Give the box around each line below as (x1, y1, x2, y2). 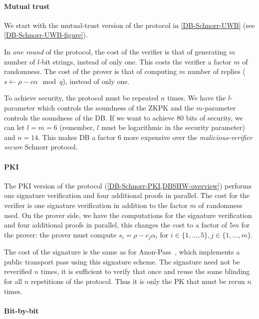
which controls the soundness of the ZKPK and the (37, 102, 194, 112)
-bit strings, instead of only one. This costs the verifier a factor (39, 56, 232, 66)
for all (4, 275, 22, 286)
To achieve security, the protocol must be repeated (4, 92, 159, 103)
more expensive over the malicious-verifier (123, 131, 253, 142)
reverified (4, 266, 32, 276)
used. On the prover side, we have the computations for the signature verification (4, 209, 252, 220)
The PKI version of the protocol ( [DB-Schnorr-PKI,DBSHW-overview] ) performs (4, 180, 252, 190)
